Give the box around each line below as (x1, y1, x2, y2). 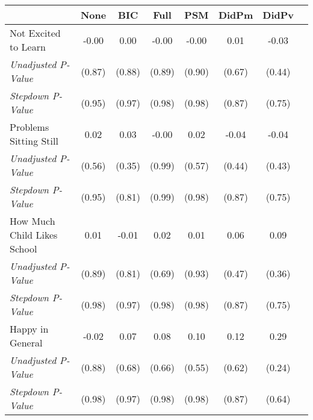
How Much (10, 214, 55, 228)
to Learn (10, 40, 46, 54)
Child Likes (10, 228, 58, 242)
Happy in (10, 322, 49, 336)
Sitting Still (10, 134, 58, 148)
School (10, 242, 37, 255)
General (10, 336, 43, 349)
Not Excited (10, 26, 61, 40)
